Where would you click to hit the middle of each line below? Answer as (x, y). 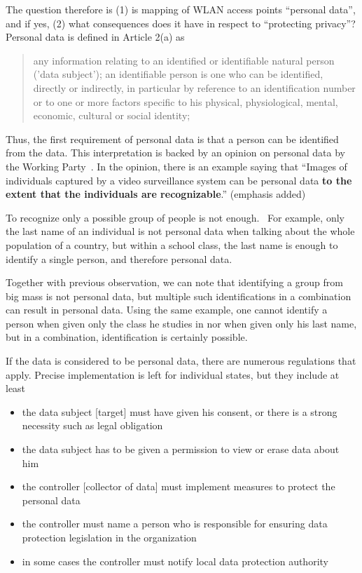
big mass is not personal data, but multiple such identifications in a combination (179, 296)
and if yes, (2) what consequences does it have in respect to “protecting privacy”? (181, 23)
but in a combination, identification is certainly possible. (127, 337)
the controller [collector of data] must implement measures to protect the (179, 486)
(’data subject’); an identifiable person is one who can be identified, (178, 74)
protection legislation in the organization (109, 537)
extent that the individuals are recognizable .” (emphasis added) (156, 194)
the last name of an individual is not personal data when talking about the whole (180, 231)
